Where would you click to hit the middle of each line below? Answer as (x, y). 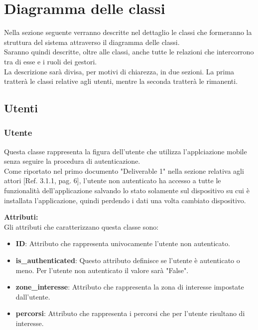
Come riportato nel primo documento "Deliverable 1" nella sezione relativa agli (124, 170)
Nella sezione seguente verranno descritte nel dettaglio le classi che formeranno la (128, 32)
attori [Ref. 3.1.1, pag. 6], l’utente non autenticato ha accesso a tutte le (113, 180)
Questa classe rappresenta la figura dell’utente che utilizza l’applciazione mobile (126, 151)
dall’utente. (33, 296)
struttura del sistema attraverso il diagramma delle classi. (92, 42)
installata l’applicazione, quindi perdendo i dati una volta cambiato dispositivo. (125, 200)
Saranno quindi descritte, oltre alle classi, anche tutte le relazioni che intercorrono (129, 52)
